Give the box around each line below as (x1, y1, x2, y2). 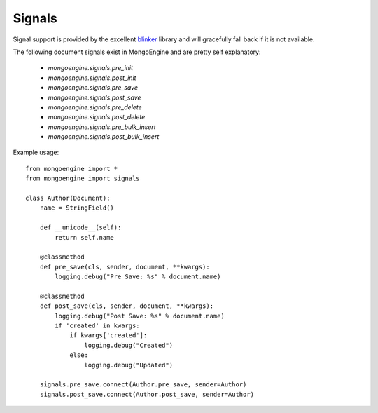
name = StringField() (39, 204, 115, 212)
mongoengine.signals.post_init (48, 74, 136, 82)
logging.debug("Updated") (84, 361, 174, 369)
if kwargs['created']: (69, 332, 148, 339)
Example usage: (13, 148, 59, 157)
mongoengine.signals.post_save (48, 93, 141, 102)
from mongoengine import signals (25, 175, 140, 182)
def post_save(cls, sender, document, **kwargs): (39, 302, 213, 310)
